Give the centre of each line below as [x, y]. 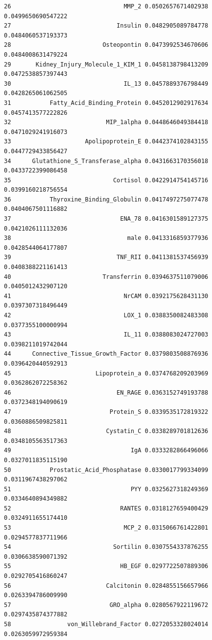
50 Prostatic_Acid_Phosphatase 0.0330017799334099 [106, 470]
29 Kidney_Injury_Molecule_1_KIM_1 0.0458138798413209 [106, 64]
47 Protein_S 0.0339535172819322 [106, 412]
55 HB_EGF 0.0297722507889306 [106, 566]
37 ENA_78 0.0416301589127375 [106, 219]
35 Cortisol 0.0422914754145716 [106, 180]
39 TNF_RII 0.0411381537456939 [106, 257]
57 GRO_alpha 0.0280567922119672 [106, 605]
